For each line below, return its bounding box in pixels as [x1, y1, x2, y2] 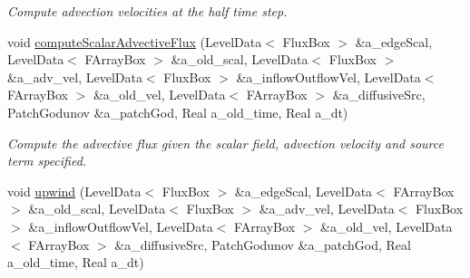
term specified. [7, 151, 87, 170]
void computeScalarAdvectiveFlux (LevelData [7, 32, 262, 51]
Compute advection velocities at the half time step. [7, 2, 288, 20]
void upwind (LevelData [7, 181, 142, 200]
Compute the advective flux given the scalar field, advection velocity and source [7, 133, 444, 152]
